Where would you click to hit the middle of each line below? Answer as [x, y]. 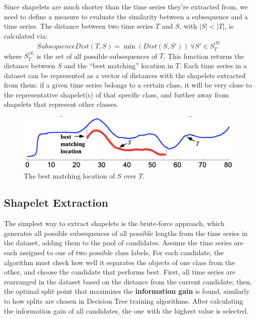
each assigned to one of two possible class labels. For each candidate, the [114, 252]
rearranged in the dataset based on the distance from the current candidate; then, [128, 281]
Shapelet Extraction [56, 203]
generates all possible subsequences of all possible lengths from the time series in [126, 233]
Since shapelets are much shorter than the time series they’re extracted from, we [126, 6]
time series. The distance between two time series [79, 26]
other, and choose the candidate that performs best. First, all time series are [120, 272]
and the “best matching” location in [119, 66]
